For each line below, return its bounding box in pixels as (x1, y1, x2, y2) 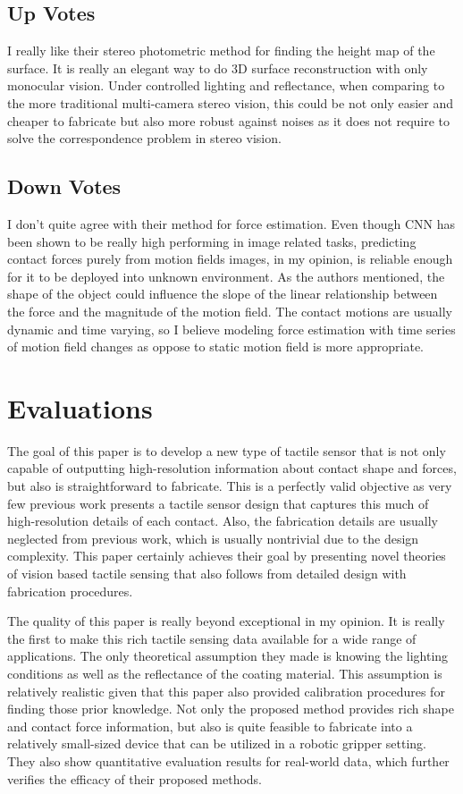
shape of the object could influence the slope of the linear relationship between (7, 284, 438, 303)
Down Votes (7, 173, 122, 200)
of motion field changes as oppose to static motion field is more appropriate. (7, 337, 424, 356)
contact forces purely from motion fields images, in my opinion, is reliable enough (7, 249, 453, 268)
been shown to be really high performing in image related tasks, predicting (7, 232, 417, 250)
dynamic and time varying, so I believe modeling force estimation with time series (7, 319, 456, 338)
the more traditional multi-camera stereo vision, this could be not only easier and (7, 93, 454, 112)
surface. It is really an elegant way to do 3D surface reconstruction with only (7, 58, 428, 77)
